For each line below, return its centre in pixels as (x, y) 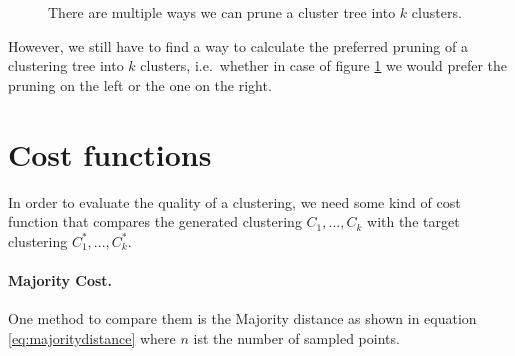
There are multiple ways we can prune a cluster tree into (222, 12)
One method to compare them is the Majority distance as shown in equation (242, 318)
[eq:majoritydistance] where (92, 337)
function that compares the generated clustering (155, 221)
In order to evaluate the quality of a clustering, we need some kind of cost (234, 201)
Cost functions (110, 153)
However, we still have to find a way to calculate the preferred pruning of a (238, 45)
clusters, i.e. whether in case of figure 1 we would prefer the (324, 65)
